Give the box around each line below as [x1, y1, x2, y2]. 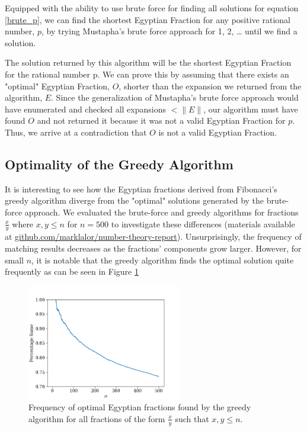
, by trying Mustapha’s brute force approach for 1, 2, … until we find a [41, 25, 298, 37]
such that [175, 412, 209, 424]
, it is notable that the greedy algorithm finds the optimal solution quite [31, 253, 294, 266]
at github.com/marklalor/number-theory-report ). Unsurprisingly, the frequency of [5, 230, 302, 243]
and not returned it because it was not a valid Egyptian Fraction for [37, 114, 286, 127]
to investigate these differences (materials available [111, 217, 295, 230]
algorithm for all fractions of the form [28, 412, 165, 424]
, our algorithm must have [203, 102, 298, 115]
